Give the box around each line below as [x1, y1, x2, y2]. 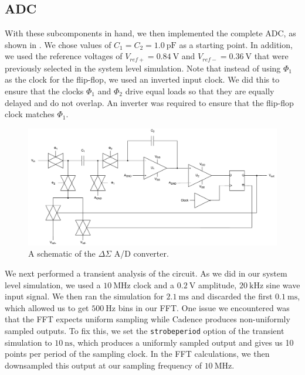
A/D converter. [114, 247, 169, 260]
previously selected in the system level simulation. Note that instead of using [5, 62, 281, 74]
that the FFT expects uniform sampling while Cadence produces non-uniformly [5, 313, 290, 325]
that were [254, 50, 289, 62]
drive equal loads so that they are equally [125, 85, 274, 97]
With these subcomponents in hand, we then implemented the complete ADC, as [5, 27, 296, 39]
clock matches [5, 108, 55, 120]
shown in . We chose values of [5, 38, 111, 50]
